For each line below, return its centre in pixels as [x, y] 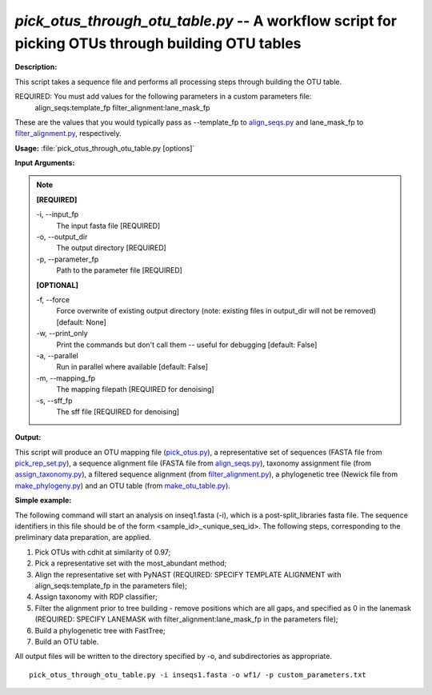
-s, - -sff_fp [54, 401]
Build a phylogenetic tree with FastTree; [100, 630]
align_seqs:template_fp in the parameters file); [111, 585]
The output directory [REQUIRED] [112, 248]
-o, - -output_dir [62, 237]
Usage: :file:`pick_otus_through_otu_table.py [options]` [105, 148]
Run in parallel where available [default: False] [132, 367]
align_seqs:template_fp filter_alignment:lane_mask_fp [122, 107]
